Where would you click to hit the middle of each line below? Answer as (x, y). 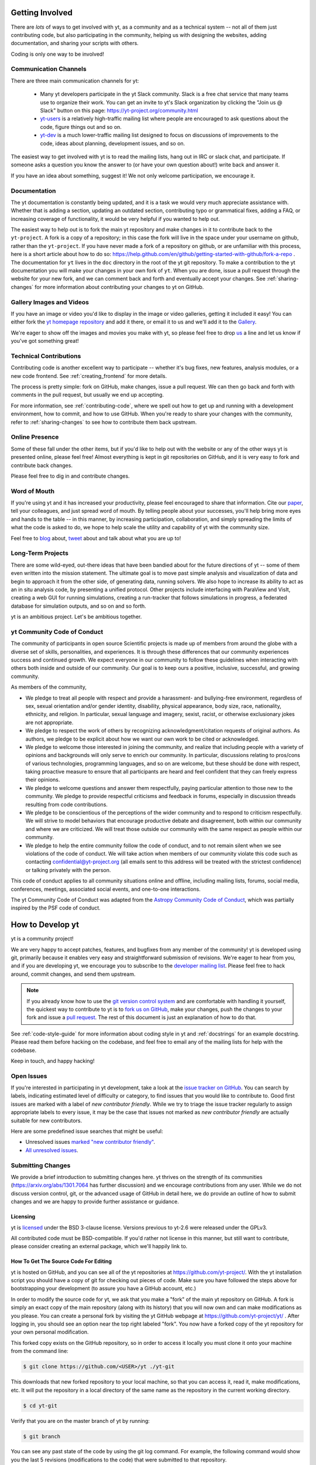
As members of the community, (49, 687)
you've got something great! (45, 341)
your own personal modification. (50, 1332)
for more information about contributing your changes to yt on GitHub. (119, 287)
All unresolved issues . (52, 1150)
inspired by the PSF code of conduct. (56, 908)
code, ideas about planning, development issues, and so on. (113, 143)
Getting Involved (42, 13)
